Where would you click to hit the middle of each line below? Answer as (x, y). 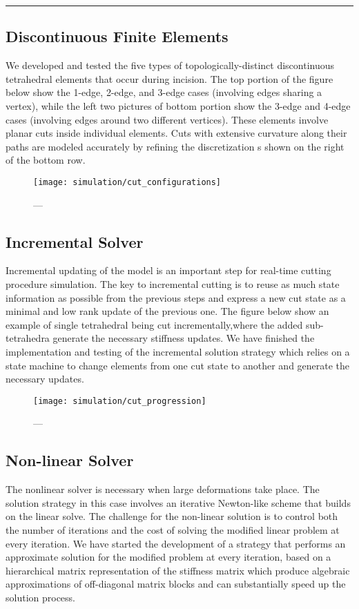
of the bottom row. (46, 160)
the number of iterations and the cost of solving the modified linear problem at (173, 529)
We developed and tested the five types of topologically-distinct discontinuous (170, 65)
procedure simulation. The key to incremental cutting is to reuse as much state (173, 284)
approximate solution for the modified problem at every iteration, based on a (168, 557)
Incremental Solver (75, 241)
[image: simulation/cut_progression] (120, 401)
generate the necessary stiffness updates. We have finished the (184, 338)
